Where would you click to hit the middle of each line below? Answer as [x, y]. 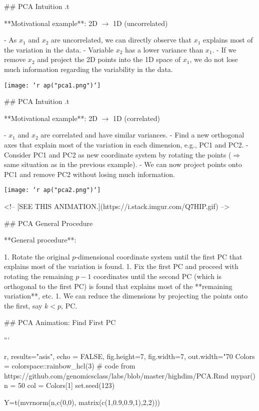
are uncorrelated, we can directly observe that [121, 40]
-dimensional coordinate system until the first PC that [159, 256]
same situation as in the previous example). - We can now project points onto [123, 164]
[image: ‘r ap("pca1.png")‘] [52, 85]
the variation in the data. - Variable [59, 49]
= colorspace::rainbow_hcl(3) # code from [70, 366]
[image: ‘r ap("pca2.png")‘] [52, 190]
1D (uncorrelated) [140, 23]
